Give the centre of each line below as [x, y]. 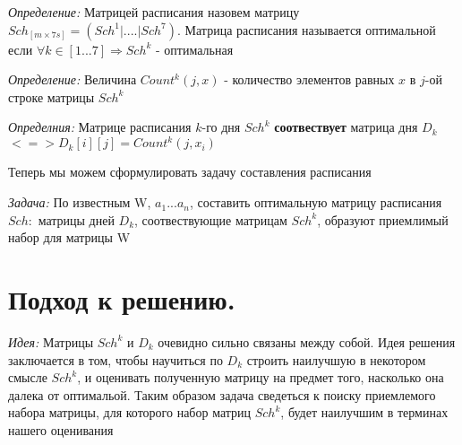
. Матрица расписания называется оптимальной [307, 29]
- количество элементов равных [309, 79]
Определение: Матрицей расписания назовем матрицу [154, 12]
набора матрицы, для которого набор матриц [130, 412]
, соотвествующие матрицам [211, 219]
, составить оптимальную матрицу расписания [316, 202]
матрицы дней [76, 219]
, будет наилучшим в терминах [364, 412]
